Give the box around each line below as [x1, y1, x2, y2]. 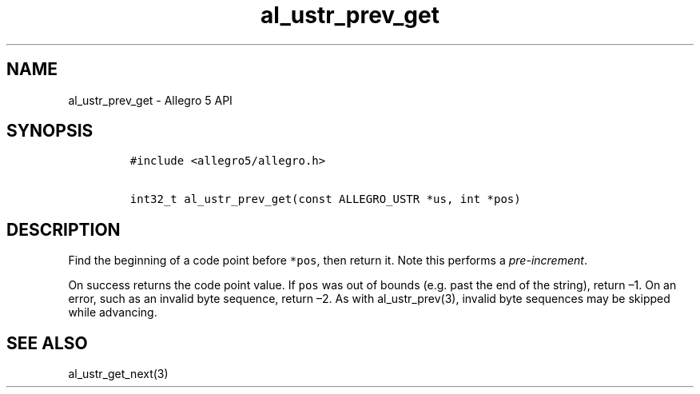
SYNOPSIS [6, 121, 93, 141]
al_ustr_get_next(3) [68, 367, 169, 381]
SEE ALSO [6, 332, 88, 353]
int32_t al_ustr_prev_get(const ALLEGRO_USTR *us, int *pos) [129, 193, 521, 206]
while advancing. [68, 305, 157, 320]
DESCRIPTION [6, 219, 121, 240]
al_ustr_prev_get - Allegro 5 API [68, 93, 233, 107]
